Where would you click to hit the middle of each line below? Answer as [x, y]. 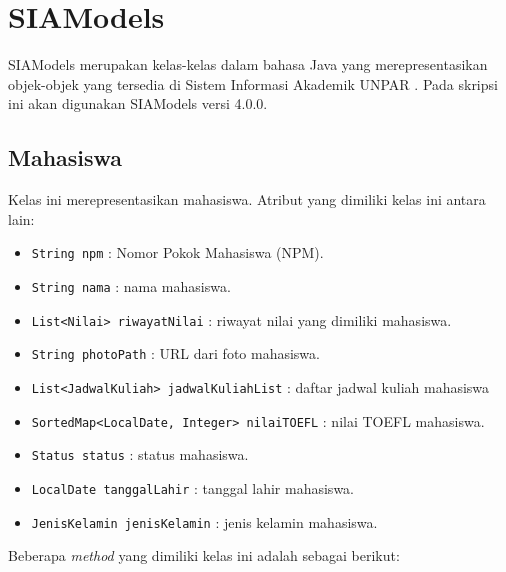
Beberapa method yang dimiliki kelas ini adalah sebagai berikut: [204, 555]
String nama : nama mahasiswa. [131, 285]
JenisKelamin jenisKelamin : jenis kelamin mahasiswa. [204, 521]
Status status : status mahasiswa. [140, 454]
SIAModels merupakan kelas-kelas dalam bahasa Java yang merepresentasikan [248, 64]
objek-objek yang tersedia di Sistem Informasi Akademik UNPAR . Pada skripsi [253, 83]
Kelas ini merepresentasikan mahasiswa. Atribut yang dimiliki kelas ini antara [247, 199]
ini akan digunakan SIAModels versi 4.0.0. [138, 103]
